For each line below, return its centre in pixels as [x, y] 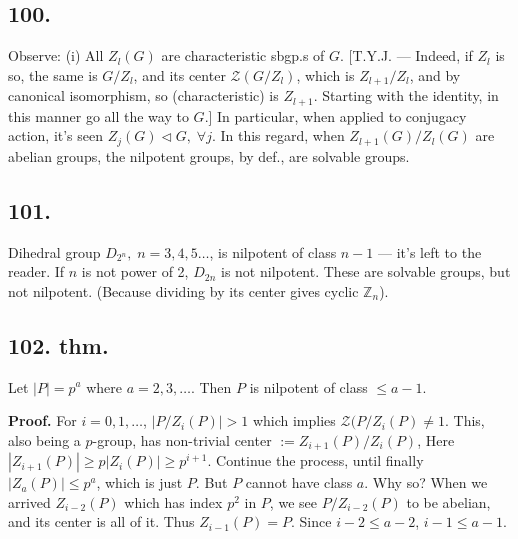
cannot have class [299, 482]
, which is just [139, 482]
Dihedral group [54, 251]
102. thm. [58, 344]
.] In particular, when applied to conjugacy [335, 115]
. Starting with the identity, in [406, 95]
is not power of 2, [135, 271]
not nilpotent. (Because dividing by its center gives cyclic [183, 290]
